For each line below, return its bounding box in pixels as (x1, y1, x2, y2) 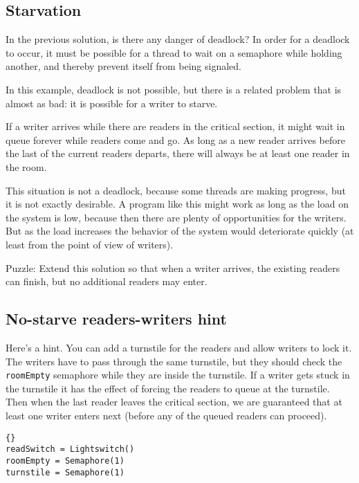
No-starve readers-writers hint (6, 308, 227, 329)
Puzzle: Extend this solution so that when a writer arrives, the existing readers (6, 260, 340, 275)
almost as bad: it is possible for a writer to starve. (6, 95, 218, 110)
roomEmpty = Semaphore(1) (6, 455, 125, 466)
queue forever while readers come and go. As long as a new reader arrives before (6, 132, 345, 147)
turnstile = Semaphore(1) (6, 467, 125, 477)
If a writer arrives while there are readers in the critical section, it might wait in (6, 119, 345, 134)
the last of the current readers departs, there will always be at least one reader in (6, 146, 350, 161)
